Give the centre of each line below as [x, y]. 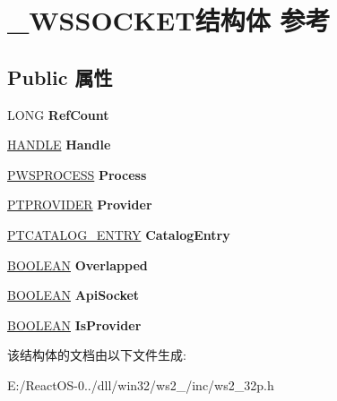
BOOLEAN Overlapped [78, 264]
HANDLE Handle [59, 145]
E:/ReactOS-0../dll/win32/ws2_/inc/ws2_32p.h [141, 384]
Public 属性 [60, 77]
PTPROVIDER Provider [80, 205]
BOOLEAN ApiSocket [73, 295]
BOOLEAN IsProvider [74, 324]
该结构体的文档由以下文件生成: [97, 355]
